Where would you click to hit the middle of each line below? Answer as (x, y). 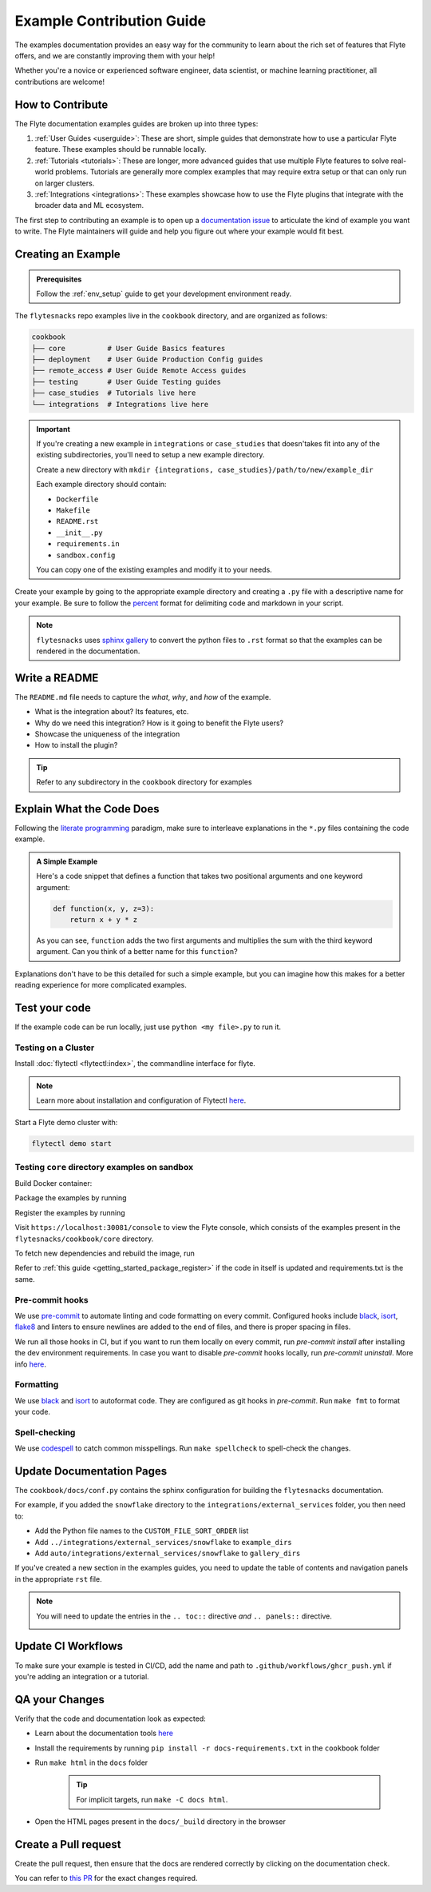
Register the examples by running (70, 1212)
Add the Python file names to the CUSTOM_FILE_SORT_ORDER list (142, 1531)
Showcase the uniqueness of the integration (107, 734)
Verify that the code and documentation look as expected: (111, 1718)
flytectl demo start (71, 1144)
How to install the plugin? (76, 745)
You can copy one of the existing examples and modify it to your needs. (154, 569)
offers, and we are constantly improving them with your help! (115, 55)
